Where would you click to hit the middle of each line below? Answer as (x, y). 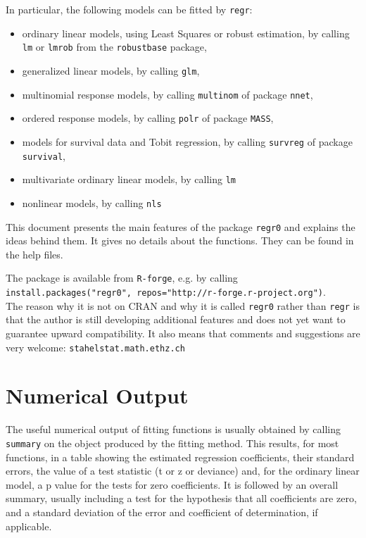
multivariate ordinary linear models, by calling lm (129, 179)
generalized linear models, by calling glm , (111, 70)
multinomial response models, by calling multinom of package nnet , (168, 94)
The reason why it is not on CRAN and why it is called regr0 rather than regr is (183, 305)
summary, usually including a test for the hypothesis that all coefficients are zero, (181, 498)
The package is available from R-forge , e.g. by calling (122, 278)
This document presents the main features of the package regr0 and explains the (181, 226)
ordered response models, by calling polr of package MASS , (148, 118)
